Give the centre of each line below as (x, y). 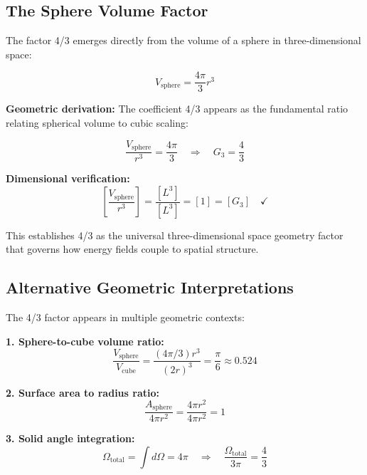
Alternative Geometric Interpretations (150, 287)
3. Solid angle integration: (70, 438)
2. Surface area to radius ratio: (83, 392)
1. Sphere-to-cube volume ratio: (85, 341)
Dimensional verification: (68, 178)
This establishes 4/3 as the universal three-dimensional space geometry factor (175, 235)
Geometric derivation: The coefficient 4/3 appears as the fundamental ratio (177, 109)
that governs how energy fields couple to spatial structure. (132, 249)
